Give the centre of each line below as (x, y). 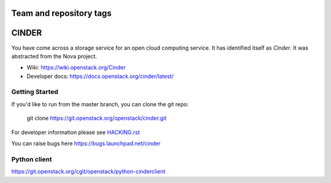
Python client (32, 159)
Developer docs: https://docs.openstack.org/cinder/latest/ (100, 76)
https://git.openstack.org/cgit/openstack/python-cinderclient (88, 171)
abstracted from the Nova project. (54, 56)
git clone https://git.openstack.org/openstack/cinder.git (97, 118)
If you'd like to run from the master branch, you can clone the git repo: (100, 104)
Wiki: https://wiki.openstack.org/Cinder (76, 68)
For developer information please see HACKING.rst (76, 132)
